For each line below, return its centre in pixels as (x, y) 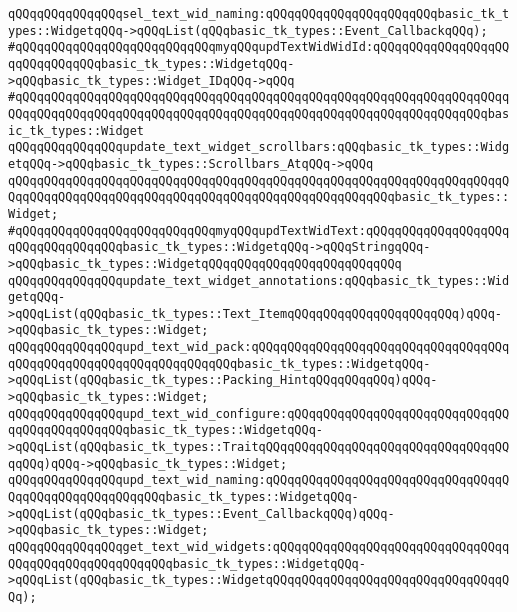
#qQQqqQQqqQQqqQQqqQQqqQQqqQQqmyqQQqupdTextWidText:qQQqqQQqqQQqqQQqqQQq (259, 230)
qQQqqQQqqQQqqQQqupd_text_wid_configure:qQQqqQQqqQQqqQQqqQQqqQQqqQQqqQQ (259, 413)
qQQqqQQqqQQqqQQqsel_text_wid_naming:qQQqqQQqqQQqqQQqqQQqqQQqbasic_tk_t (259, 14)
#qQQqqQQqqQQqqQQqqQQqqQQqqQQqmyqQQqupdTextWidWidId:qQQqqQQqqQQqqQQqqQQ (259, 47)
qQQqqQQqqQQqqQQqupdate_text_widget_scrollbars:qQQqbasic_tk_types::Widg (259, 147)
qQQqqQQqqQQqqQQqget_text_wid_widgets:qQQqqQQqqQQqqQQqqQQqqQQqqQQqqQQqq (259, 547)
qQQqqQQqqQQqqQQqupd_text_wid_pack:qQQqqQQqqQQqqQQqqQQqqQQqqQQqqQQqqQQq (259, 347)
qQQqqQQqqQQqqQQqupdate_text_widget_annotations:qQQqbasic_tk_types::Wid (259, 280)
